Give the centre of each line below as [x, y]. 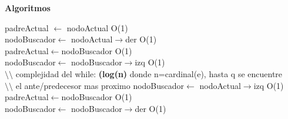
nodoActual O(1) [97, 27]
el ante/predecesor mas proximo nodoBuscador [100, 85]
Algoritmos [28, 8]
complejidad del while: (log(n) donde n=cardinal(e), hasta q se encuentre [149, 73]
